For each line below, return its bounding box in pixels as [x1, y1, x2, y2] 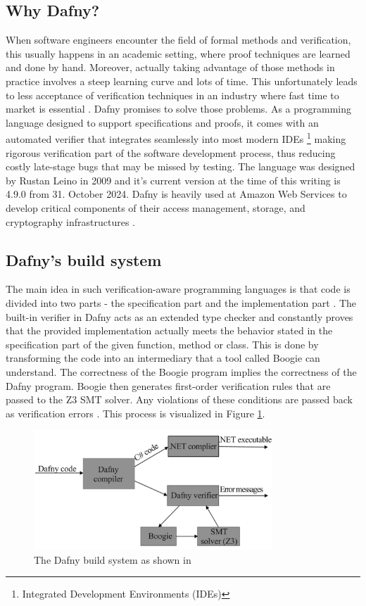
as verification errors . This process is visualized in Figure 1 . [6, 405, 265, 420]
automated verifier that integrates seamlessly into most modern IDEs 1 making [6, 130, 346, 146]
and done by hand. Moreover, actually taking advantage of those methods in [6, 60, 335, 75]
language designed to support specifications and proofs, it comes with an [6, 115, 319, 130]
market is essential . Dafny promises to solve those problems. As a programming [6, 101, 352, 116]
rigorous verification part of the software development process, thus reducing [6, 145, 336, 160]
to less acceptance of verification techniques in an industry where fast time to [6, 87, 339, 102]
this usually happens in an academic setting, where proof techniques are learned [6, 46, 351, 61]
